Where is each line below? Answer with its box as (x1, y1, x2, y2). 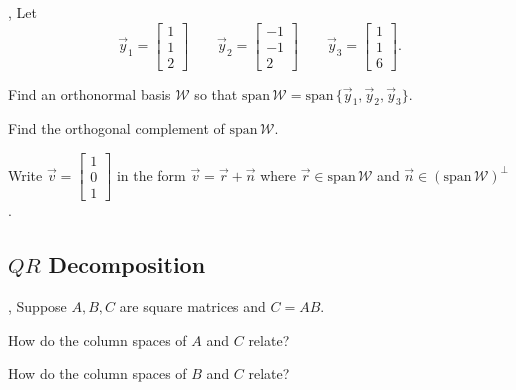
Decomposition (48, 249, 206, 280)
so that (194, 83, 238, 104)
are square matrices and (119, 295, 266, 316)
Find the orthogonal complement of (8, 118, 225, 139)
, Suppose (8, 295, 67, 316)
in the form (116, 164, 186, 185)
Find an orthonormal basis (8, 83, 171, 104)
